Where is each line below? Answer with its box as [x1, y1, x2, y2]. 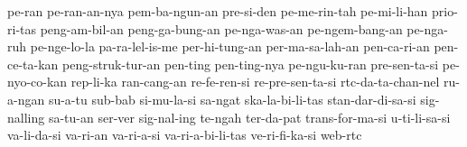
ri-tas [7, 19, 37, 38]
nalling [7, 107, 45, 126]
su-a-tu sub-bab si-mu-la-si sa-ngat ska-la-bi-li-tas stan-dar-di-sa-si [48, 89, 416, 108]
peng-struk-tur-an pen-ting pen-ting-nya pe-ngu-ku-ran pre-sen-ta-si [62, 54, 439, 73]
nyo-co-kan [7, 72, 68, 91]
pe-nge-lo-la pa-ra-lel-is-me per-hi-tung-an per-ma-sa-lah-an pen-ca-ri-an [30, 37, 430, 56]
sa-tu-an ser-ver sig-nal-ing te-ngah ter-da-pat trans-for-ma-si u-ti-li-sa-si [48, 107, 451, 126]
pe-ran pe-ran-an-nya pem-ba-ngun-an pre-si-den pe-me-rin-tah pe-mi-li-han [7, 2, 428, 20]
